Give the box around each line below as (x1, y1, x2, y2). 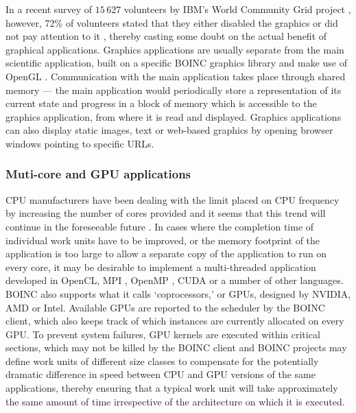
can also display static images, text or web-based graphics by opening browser (5, 123, 333, 137)
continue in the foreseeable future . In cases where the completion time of (5, 219, 314, 233)
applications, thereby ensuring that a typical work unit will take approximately (5, 381, 338, 395)
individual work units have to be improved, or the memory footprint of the (5, 233, 320, 247)
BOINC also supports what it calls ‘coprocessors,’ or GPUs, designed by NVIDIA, (5, 286, 351, 300)
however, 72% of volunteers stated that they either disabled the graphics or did (5, 15, 338, 29)
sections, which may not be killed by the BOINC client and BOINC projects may (5, 340, 347, 355)
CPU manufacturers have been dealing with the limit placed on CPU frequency (5, 192, 340, 206)
